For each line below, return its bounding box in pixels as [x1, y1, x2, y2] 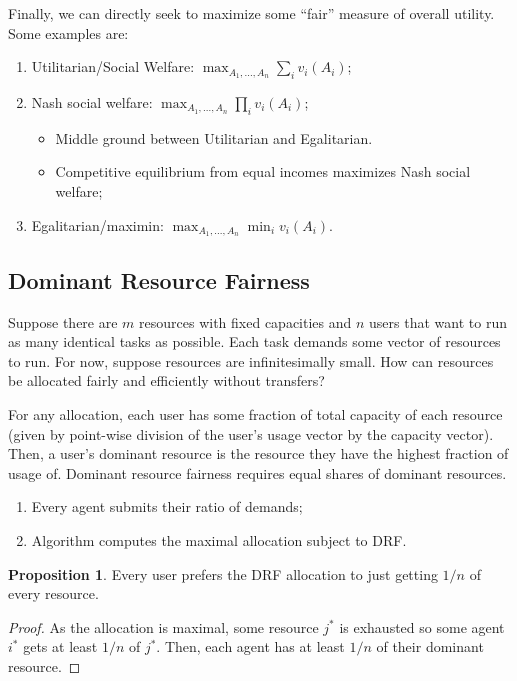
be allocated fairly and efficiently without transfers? [8, 370, 325, 391]
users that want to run [369, 311, 507, 332]
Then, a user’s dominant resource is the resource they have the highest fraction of [8, 443, 509, 464]
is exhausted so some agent [339, 616, 505, 637]
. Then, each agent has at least [156, 636, 345, 657]
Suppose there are [8, 311, 118, 332]
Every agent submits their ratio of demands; [31, 496, 303, 517]
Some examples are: [8, 22, 129, 43]
